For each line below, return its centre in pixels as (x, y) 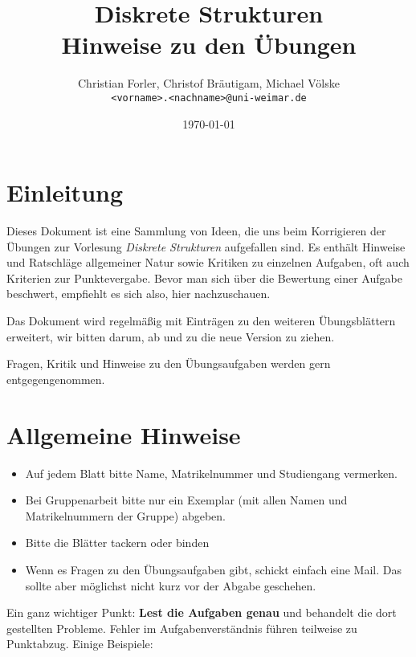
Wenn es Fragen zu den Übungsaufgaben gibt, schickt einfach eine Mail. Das (213, 569)
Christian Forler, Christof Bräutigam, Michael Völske (209, 83)
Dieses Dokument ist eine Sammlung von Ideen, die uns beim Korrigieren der (196, 231)
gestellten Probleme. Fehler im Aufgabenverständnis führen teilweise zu (182, 628)
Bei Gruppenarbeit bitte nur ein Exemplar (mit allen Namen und (186, 500)
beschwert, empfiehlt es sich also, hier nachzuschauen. (139, 294)
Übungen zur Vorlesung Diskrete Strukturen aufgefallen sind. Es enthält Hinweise (206, 246)
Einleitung (65, 192)
